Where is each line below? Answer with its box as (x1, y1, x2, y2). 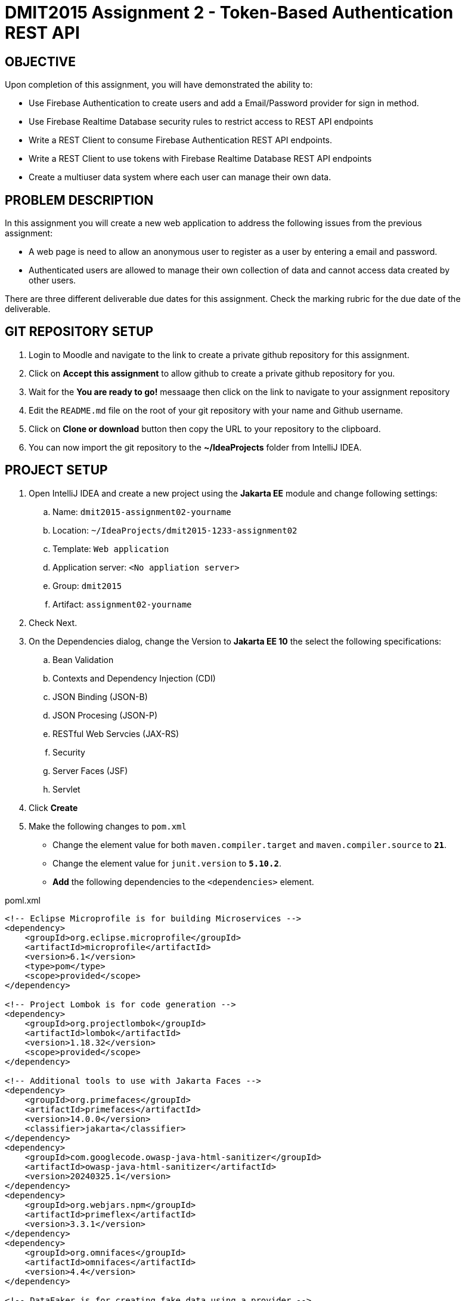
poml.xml (5, 895, 41, 905)
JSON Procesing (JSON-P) (52, 710, 158, 720)
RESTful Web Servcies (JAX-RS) (52, 728, 179, 739)
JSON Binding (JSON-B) (52, 691, 148, 702)
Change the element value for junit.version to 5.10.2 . (52, 858, 281, 868)
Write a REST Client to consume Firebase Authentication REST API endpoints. (29, 135, 332, 146)
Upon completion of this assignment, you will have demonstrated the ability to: (5, 79, 313, 90)
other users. (29, 275, 76, 286)
